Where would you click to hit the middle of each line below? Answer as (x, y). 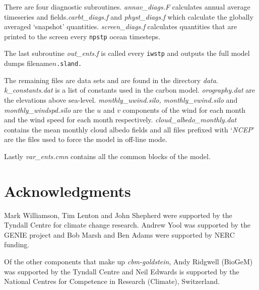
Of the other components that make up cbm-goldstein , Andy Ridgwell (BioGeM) (128, 261)
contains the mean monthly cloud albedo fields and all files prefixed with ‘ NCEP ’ (129, 129)
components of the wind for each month (184, 110)
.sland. (69, 64)
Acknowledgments (68, 191)
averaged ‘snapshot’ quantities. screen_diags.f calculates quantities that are (121, 26)
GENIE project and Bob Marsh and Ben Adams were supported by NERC (119, 234)
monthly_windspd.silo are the (49, 110)
